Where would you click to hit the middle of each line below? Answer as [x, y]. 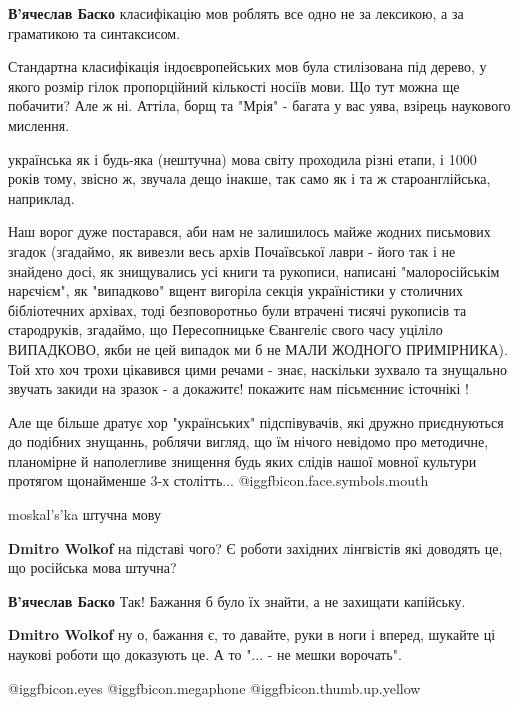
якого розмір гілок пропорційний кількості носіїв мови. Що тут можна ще [234, 85]
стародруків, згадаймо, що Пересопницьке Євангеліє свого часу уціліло [225, 329]
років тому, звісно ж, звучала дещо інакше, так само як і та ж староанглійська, [249, 178]
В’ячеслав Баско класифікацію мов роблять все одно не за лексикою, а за [236, 13]
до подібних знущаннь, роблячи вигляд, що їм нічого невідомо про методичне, [248, 441]
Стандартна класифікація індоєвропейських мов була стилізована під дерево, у [247, 66]
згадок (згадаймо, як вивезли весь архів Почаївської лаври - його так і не [232, 250]
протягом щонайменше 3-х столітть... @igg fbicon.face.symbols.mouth [218, 480]
